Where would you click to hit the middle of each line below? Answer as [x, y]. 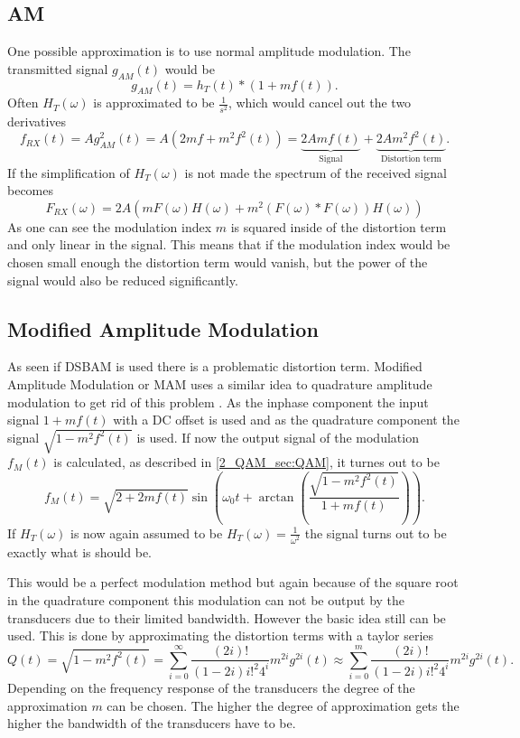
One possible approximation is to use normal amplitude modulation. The [209, 51]
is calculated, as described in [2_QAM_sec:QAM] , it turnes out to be [246, 462]
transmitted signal [58, 68]
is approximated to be [154, 103]
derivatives [37, 121]
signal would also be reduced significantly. [123, 280]
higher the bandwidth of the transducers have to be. [152, 723]
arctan [276, 497]
